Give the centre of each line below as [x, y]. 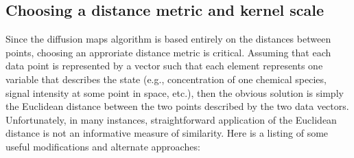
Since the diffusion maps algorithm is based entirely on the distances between [168, 39]
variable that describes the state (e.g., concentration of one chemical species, [166, 79]
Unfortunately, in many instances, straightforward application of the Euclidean [171, 119]
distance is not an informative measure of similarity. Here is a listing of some [167, 133]
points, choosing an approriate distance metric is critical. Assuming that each [168, 52]
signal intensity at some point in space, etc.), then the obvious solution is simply [175, 92]
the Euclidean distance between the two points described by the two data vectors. [177, 106]
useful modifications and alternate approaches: [103, 146]
